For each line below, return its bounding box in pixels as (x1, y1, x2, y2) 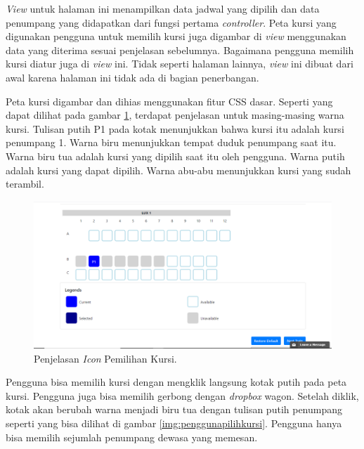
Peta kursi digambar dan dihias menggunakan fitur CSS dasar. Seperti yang (6, 93, 333, 108)
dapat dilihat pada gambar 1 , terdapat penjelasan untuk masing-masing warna (6, 108, 344, 122)
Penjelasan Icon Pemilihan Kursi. (34, 351, 177, 365)
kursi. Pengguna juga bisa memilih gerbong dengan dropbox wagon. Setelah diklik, (6, 388, 359, 403)
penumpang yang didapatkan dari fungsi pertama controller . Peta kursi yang (6, 15, 337, 30)
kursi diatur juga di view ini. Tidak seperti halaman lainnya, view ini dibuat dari (6, 56, 353, 71)
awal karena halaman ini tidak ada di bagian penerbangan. (6, 70, 259, 84)
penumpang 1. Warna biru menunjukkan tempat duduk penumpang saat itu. (6, 135, 337, 150)
